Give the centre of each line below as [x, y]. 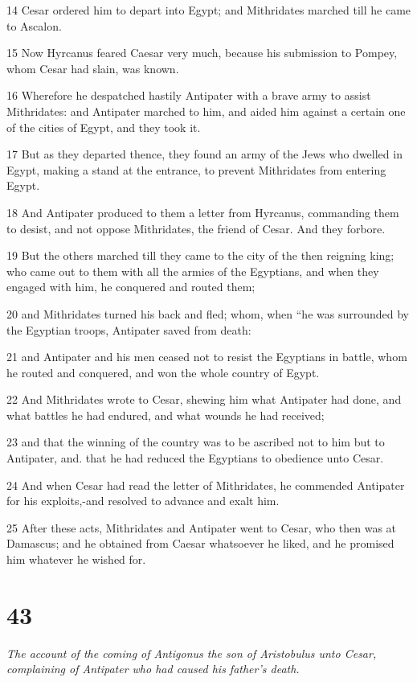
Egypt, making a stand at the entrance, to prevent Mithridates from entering [196, 169]
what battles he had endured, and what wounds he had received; [166, 415]
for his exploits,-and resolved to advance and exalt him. [143, 501]
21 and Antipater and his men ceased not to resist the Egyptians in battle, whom [207, 357]
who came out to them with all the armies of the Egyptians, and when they [193, 271]
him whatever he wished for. [76, 559]
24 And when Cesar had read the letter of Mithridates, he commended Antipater [206, 485]
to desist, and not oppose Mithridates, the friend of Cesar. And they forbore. [196, 228]
